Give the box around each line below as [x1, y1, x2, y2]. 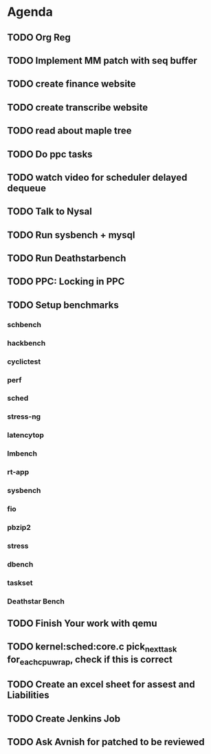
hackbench [7, 338, 46, 348]
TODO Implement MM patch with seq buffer [7, 54, 197, 66]
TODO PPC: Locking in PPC [7, 276, 125, 287]
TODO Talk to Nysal [7, 206, 93, 217]
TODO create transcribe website [7, 101, 148, 113]
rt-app [7, 467, 30, 477]
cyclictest [7, 357, 41, 366]
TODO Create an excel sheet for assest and [7, 678, 195, 691]
